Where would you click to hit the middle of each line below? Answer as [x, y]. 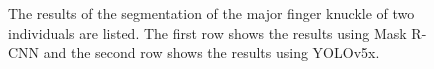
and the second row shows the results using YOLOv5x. [211, 52]
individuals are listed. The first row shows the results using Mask [207, 32]
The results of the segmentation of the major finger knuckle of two [211, 13]
